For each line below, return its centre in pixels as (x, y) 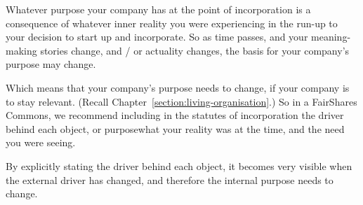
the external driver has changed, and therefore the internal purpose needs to (170, 179)
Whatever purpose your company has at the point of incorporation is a (158, 9)
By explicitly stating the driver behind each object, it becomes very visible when (179, 165)
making (21, 50)
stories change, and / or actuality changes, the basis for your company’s (195, 50)
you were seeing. (41, 142)
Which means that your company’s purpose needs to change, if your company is (178, 87)
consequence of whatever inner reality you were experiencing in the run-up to (172, 23)
